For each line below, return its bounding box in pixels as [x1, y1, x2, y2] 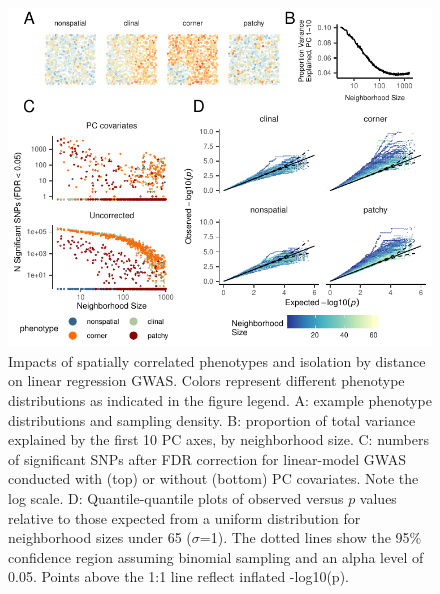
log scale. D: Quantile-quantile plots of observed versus [8, 487, 344, 508]
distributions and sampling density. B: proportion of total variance [8, 409, 416, 430]
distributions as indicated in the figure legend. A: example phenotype [8, 389, 432, 410]
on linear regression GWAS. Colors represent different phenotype [8, 370, 405, 391]
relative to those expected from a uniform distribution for [8, 507, 361, 528]
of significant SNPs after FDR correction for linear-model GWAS [8, 448, 406, 469]
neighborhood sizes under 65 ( [8, 527, 192, 548]
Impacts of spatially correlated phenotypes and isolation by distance [8, 350, 426, 371]
